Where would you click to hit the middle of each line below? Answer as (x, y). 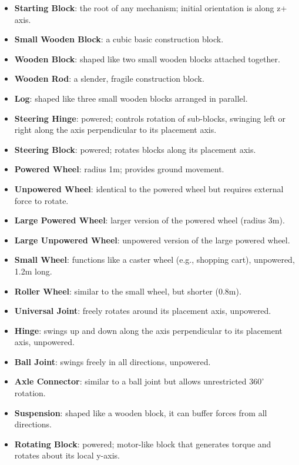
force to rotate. (41, 200)
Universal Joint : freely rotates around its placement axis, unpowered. (143, 311)
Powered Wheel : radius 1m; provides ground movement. (119, 169)
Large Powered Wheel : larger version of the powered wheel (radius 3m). (149, 220)
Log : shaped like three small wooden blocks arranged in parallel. (131, 98)
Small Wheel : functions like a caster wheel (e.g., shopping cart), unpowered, (154, 260)
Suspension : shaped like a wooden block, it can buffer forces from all (141, 412)
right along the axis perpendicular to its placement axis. (115, 130)
